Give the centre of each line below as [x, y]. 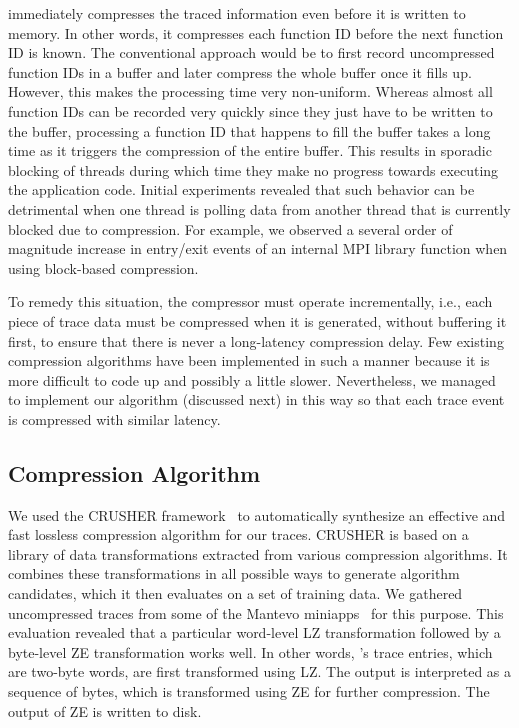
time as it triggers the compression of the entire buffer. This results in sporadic [250, 150]
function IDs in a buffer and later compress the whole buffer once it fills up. [240, 71]
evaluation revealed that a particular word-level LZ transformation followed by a [254, 632]
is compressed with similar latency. [114, 418]
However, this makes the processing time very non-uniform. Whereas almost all [250, 91]
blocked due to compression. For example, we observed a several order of [230, 228]
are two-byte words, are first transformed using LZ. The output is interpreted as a [260, 671]
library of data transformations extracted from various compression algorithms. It [258, 553]
